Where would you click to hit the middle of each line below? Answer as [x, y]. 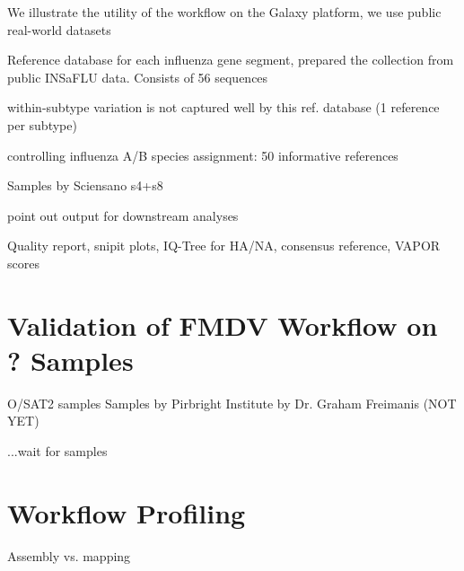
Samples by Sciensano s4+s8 [85, 185]
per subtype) [42, 124]
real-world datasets [59, 29]
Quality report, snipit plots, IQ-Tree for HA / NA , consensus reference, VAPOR [224, 246]
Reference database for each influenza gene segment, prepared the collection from [231, 60]
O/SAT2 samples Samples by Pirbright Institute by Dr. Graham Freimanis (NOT [232, 403]
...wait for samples [57, 451]
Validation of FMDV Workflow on [223, 325]
